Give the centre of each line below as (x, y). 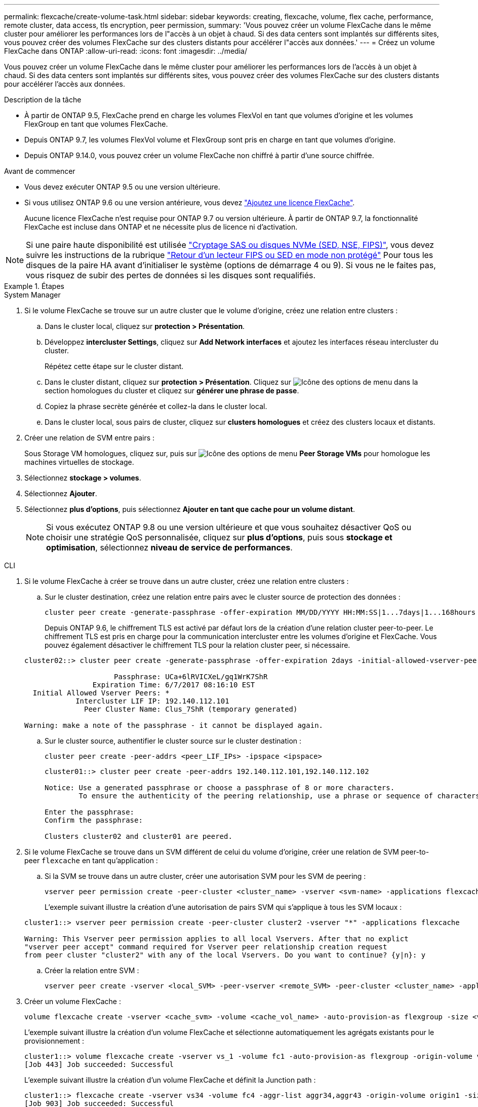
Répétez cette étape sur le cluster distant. (114, 366)
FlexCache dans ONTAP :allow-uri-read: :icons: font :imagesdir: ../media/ (126, 51)
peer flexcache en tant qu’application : (91, 860)
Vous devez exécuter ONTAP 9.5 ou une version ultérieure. (122, 187)
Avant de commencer (40, 171)
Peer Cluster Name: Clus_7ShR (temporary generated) (191, 709)
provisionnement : (54, 1041)
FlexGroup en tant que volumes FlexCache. (96, 124)
